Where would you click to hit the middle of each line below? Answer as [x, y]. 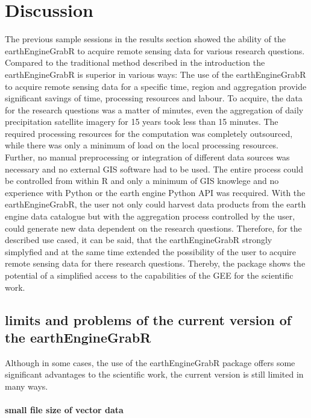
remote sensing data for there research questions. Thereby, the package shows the [155, 263]
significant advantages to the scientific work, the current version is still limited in [154, 374]
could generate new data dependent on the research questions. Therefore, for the [153, 228]
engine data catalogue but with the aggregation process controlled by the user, [150, 216]
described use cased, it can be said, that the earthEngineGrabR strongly [139, 240]
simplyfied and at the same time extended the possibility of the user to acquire [151, 251]
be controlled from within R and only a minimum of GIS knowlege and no [142, 181]
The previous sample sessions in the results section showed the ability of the [145, 39]
